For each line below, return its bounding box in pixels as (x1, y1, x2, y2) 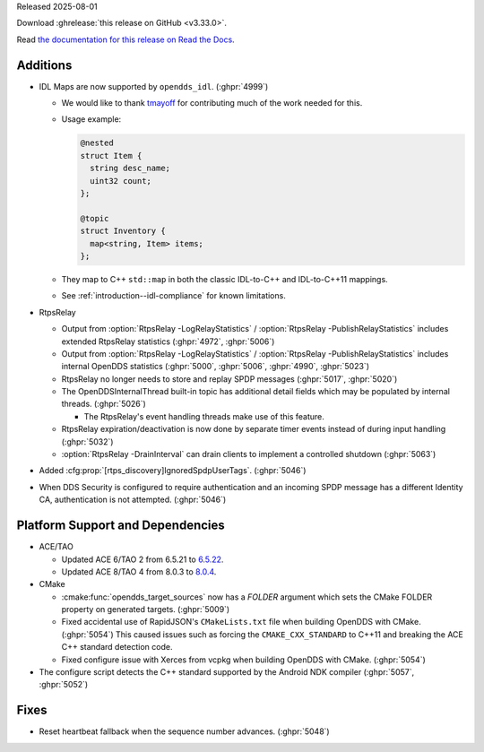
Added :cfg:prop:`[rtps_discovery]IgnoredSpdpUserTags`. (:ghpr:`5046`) (39, 465, 307, 476)
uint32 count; (90, 176, 152, 186)
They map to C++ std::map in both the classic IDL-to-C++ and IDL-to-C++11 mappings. (61, 273, 389, 284)
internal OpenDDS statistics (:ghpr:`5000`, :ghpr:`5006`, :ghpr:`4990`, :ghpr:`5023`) (61, 361, 369, 372)
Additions (16, 57, 73, 73)
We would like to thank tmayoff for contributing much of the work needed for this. (61, 98, 363, 108)
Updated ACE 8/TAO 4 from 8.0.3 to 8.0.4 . (61, 566, 217, 577)
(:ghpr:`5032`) (61, 436, 114, 447)
